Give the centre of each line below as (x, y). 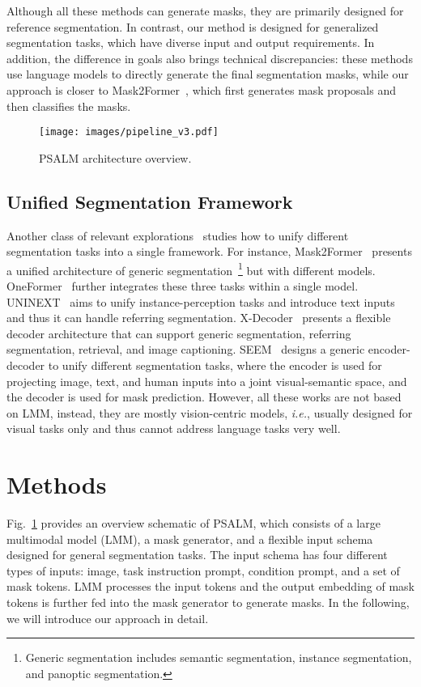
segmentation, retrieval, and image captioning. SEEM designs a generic (186, 349)
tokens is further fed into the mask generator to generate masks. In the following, (208, 602)
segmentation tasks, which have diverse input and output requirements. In (191, 42)
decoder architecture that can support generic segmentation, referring (179, 333)
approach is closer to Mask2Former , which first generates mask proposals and (201, 89)
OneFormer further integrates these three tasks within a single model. (183, 286)
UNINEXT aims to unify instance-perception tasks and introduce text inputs (201, 301)
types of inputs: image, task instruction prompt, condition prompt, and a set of (203, 570)
